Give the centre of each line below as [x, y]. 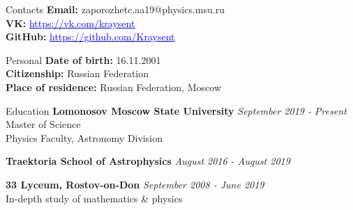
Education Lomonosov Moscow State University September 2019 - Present [176, 110]
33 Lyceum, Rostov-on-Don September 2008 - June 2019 [135, 184]
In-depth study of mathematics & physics [94, 198]
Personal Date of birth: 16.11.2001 [83, 59]
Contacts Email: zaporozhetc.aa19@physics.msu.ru [115, 9]
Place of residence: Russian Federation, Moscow [113, 87]
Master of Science [43, 124]
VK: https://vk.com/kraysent [70, 23]
